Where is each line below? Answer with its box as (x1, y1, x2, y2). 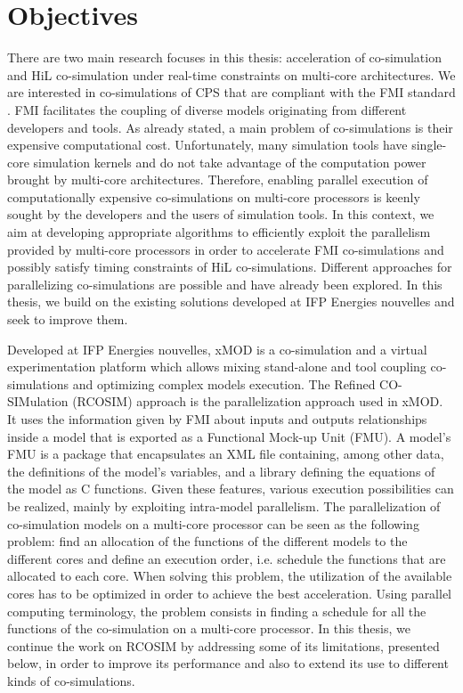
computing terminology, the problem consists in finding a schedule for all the (7, 601, 426, 620)
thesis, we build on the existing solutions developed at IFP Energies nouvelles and (7, 292, 455, 311)
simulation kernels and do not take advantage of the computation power (33, 152, 426, 171)
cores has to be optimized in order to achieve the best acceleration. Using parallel (7, 583, 452, 602)
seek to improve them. (7, 310, 128, 329)
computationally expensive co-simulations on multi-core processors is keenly (7, 187, 420, 206)
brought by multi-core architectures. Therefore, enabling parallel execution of (7, 170, 428, 189)
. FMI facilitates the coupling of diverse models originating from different (7, 100, 407, 118)
